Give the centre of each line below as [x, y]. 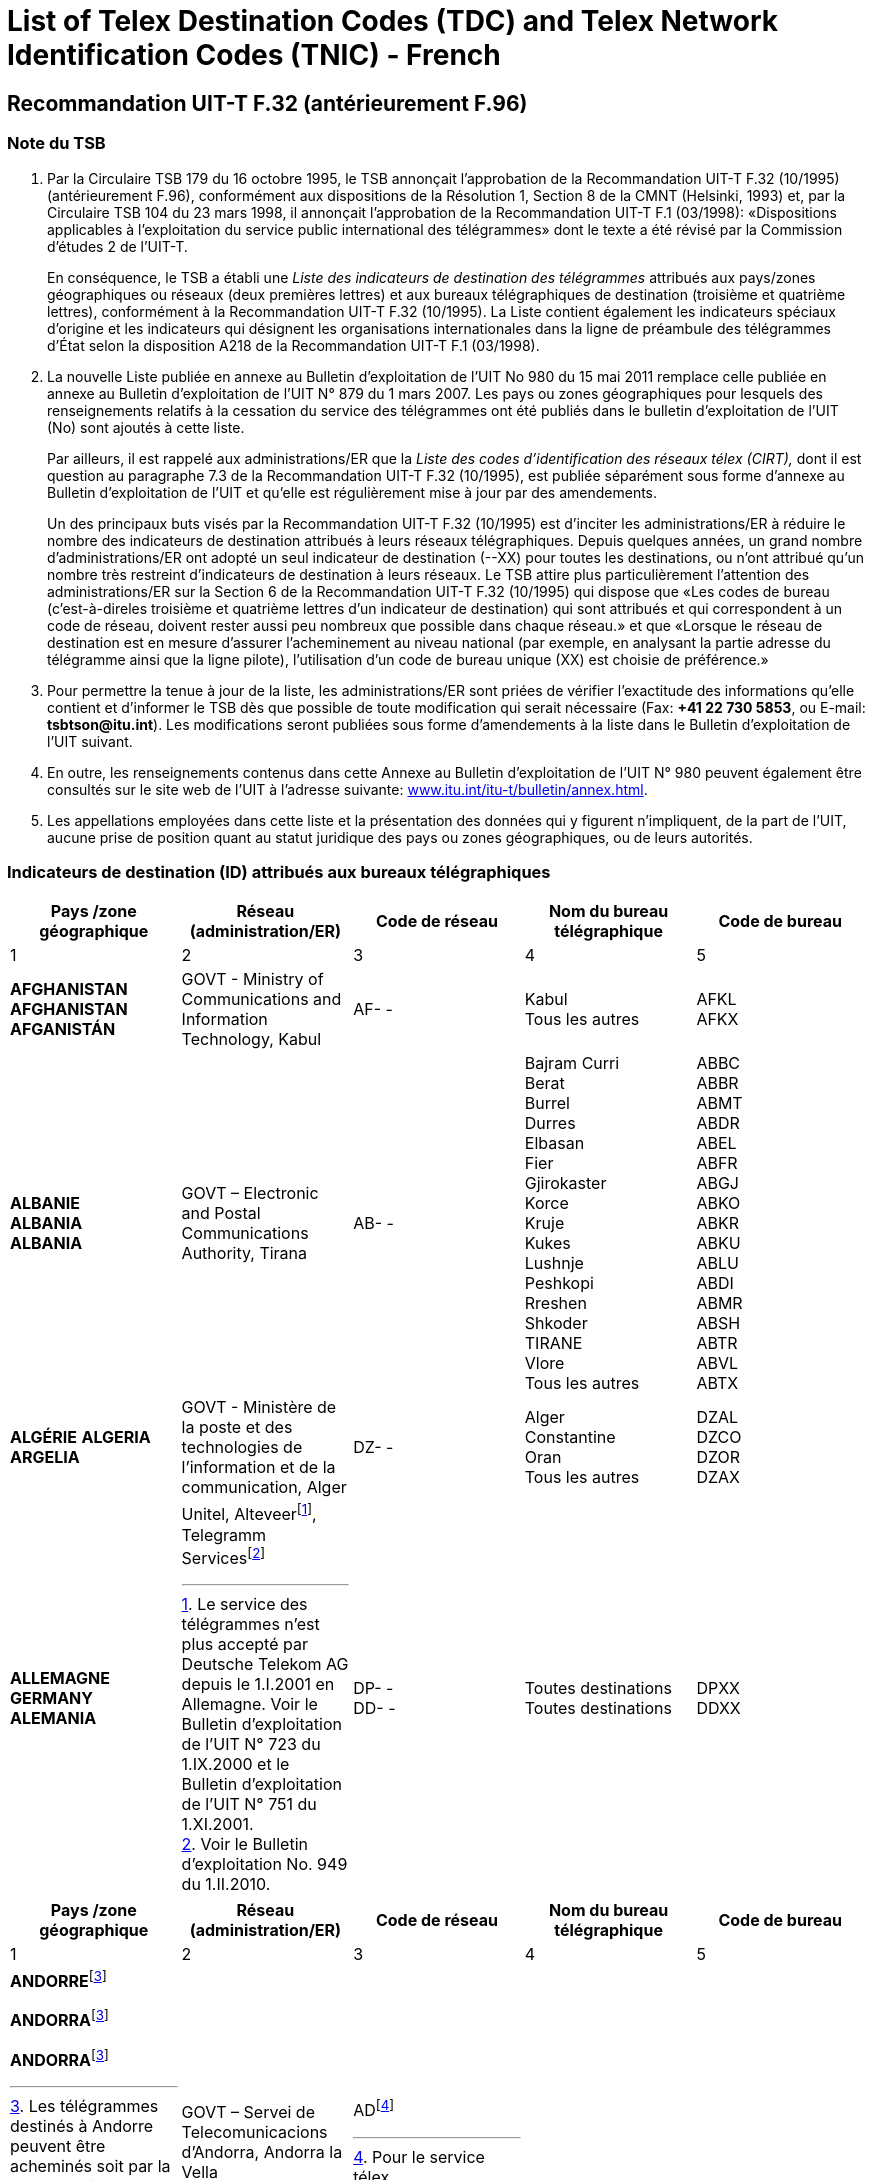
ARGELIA [45, 1457]
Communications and [261, 999]
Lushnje [554, 1263]
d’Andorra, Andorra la [262, 2151]
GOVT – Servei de [248, 2111]
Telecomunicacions [254, 2131]
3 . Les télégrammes [84, 2105]
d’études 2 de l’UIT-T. [117, 246]
